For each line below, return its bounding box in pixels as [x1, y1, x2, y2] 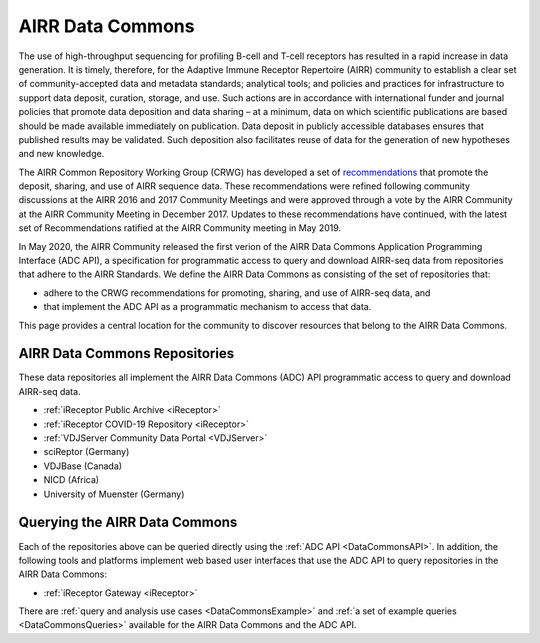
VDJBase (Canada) [43, 460, 123, 472]
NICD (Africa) [43, 474, 100, 486]
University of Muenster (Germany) [43, 488, 185, 500]
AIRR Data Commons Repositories [18, 345, 235, 362]
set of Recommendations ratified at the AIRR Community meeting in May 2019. [18, 222, 342, 234]
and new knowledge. [18, 148, 105, 160]
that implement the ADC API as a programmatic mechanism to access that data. [43, 301, 372, 313]
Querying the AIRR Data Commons [18, 514, 238, 531]
